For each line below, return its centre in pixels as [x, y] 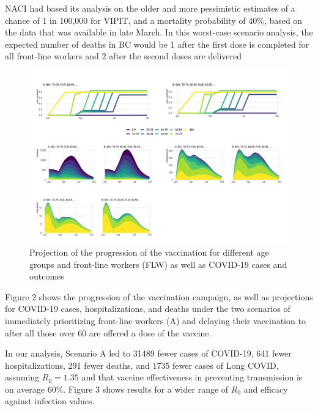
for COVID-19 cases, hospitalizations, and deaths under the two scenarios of [148, 309]
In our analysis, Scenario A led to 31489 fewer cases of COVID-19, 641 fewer [148, 353]
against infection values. [50, 401]
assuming [22, 377]
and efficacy [266, 389]
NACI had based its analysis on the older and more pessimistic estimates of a [150, 8]
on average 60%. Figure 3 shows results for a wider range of [117, 389]
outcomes [47, 276]
